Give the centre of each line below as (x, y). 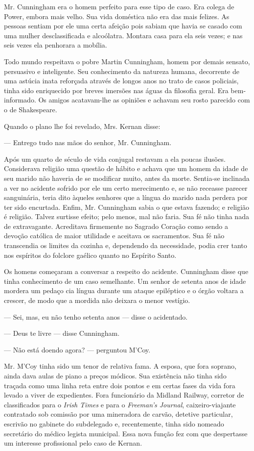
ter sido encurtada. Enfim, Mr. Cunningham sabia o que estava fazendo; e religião (127, 207)
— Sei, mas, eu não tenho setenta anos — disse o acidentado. (96, 316)
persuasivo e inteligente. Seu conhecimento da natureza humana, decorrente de (122, 71)
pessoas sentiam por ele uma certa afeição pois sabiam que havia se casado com (123, 26)
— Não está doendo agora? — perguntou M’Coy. (77, 349)
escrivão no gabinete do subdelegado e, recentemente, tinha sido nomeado (114, 423)
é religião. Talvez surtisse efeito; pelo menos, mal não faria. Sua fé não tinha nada (127, 216)
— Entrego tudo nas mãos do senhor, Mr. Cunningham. (88, 142)
